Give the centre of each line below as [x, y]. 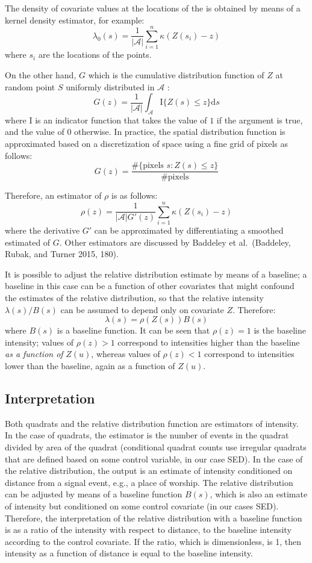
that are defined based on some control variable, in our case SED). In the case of [154, 459]
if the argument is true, [260, 120]
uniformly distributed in [110, 86]
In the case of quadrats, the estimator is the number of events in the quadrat [147, 435]
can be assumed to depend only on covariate [142, 309]
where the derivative [42, 230]
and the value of [35, 132]
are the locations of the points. [95, 54]
